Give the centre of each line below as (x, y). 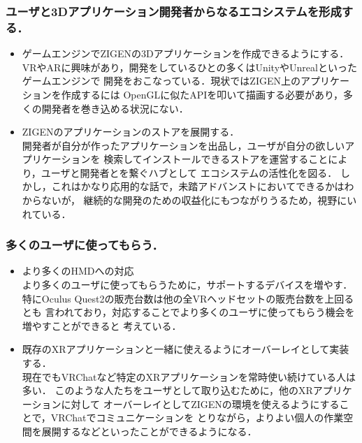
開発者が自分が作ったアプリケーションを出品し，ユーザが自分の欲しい (183, 145)
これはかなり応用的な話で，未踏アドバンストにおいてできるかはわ (203, 186)
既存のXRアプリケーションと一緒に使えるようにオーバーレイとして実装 (186, 349)
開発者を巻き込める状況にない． (115, 108)
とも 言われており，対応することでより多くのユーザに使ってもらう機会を (188, 312)
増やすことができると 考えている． (102, 325)
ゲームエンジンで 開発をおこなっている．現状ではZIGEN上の (161, 81)
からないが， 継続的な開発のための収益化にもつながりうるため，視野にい (189, 200)
